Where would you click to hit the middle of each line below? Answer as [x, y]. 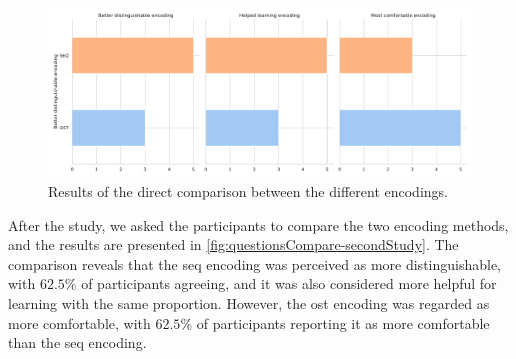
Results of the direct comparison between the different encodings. [248, 190]
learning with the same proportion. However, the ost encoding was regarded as [249, 302]
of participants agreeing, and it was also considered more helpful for [289, 283]
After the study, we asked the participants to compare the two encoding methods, [258, 224]
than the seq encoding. [77, 342]
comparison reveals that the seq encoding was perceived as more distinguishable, [255, 263]
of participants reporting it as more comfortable [343, 322]
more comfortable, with [79, 322]
